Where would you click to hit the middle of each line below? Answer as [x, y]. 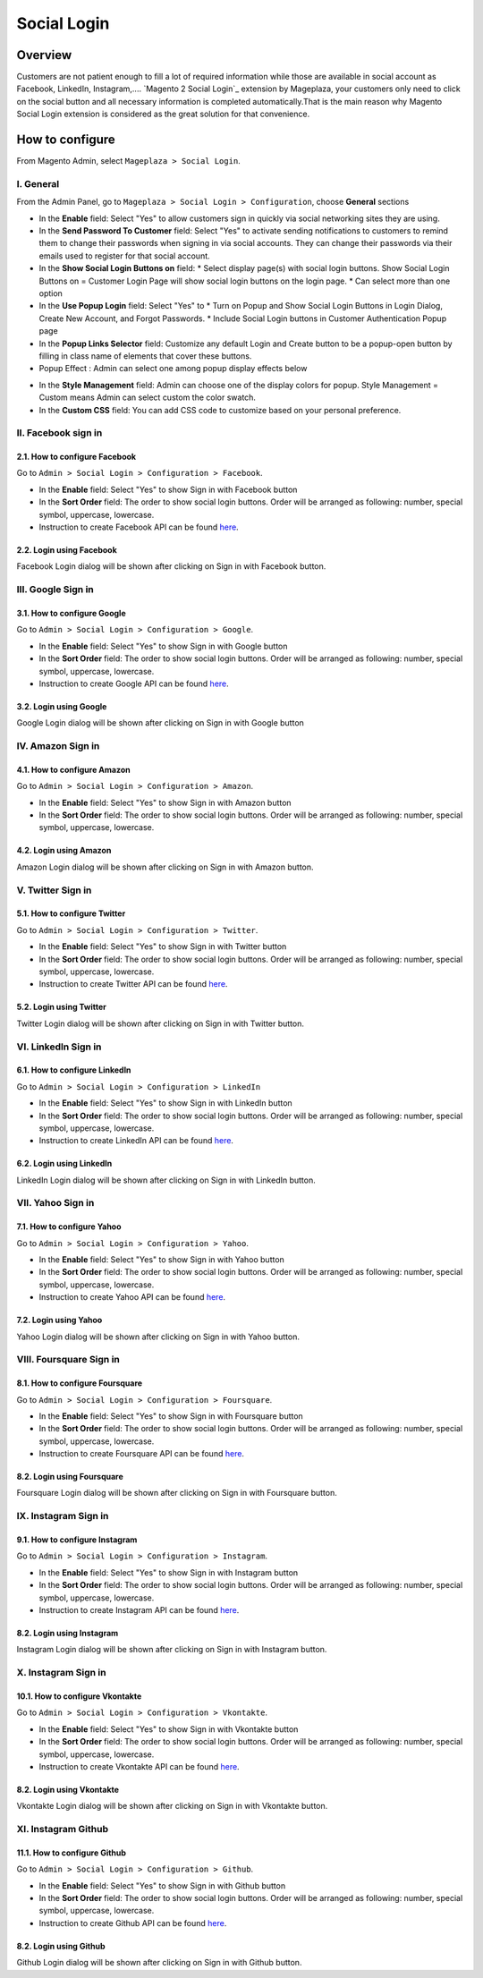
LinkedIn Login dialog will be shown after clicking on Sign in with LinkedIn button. [166, 1180]
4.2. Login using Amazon [64, 851]
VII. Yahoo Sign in [55, 1203]
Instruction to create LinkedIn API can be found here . [136, 1141]
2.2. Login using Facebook [67, 550]
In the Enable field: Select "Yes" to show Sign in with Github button [162, 1885]
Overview [44, 55]
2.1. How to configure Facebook [76, 457]
